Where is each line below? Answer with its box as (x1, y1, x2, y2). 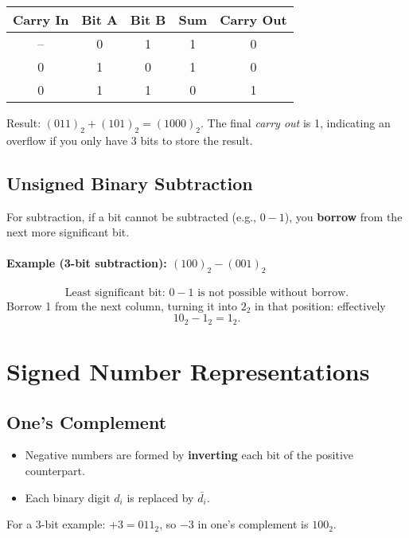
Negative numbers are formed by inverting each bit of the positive (25, 446, 354, 463)
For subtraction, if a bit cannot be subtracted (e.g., (6, 208, 256, 224)
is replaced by (127, 489, 194, 505)
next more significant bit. (6, 224, 130, 240)
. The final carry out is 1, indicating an (200, 115, 391, 131)
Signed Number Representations (6, 355, 370, 388)
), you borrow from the (284, 208, 403, 224)
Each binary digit (25, 489, 111, 505)
